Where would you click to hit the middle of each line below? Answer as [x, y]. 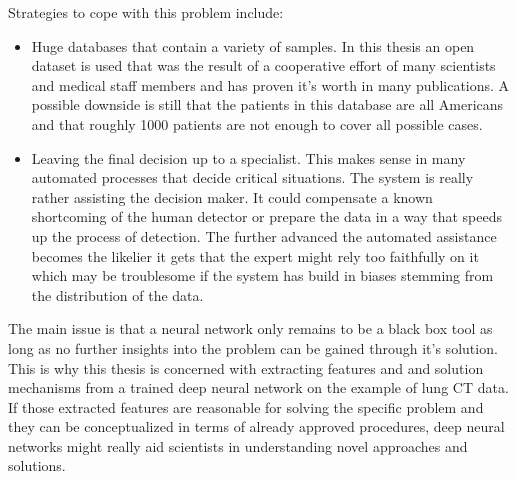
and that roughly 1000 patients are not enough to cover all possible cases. [257, 123]
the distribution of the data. [117, 294]
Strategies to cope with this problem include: [146, 12]
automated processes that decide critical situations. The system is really [252, 177]
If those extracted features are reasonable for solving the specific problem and [246, 406]
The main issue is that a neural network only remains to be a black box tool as [250, 328]
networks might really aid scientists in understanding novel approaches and [238, 445]
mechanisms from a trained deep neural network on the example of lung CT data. [258, 387]
